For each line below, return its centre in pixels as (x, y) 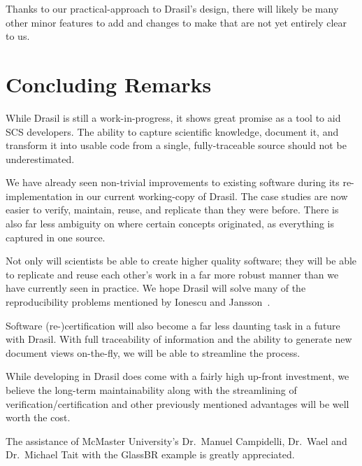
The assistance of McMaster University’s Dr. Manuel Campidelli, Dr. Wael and (176, 440)
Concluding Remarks (109, 84)
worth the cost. (38, 417)
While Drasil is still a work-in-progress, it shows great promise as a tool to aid (173, 117)
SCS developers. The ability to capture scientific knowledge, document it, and (172, 131)
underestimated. (40, 158)
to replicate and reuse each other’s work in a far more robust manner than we (172, 274)
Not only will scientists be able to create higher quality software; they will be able (181, 261)
